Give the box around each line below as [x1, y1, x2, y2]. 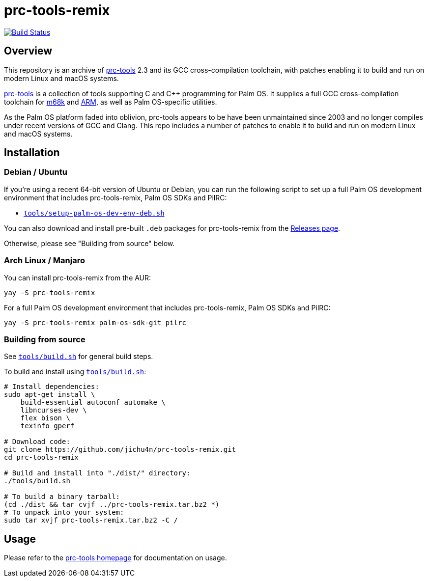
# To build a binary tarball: [4, 493, 120, 501]
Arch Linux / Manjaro [4, 255, 85, 266]
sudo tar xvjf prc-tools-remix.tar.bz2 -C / [4, 516, 178, 525]
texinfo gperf [20, 422, 75, 430]
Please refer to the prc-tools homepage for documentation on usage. [4, 553, 227, 562]
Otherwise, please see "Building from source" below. [4, 239, 175, 248]
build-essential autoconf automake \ [20, 398, 166, 407]
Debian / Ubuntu [4, 167, 67, 177]
